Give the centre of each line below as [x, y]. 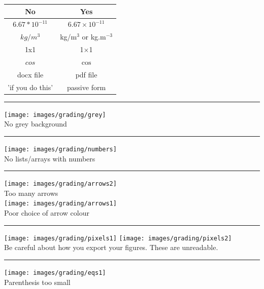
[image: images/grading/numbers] [60, 149]
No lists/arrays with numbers [50, 158]
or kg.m [94, 37]
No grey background [36, 124]
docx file [30, 74]
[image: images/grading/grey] [55, 115]
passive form [87, 87]
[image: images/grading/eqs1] [55, 273]
